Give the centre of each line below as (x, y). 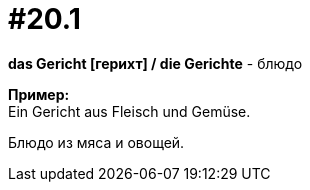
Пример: (39, 94)
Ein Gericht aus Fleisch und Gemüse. (129, 111)
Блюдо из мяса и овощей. (96, 142)
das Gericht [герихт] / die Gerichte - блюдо (155, 63)
